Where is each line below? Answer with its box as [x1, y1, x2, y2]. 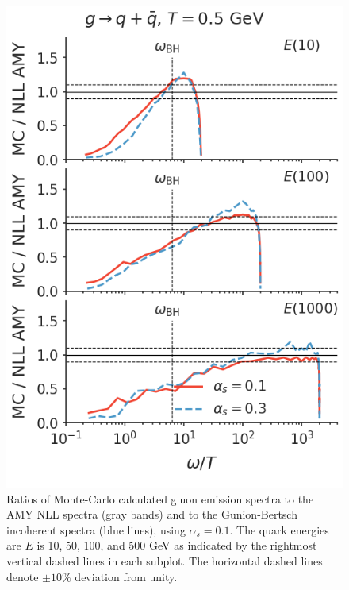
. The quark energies [229, 521, 329, 538]
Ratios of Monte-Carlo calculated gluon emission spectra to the [6, 490, 314, 507]
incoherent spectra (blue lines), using [6, 521, 186, 538]
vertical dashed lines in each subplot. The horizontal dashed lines [6, 552, 323, 569]
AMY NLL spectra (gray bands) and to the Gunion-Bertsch [6, 506, 297, 523]
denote [6, 568, 39, 584]
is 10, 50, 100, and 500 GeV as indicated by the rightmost [36, 537, 317, 553]
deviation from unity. [75, 568, 178, 584]
